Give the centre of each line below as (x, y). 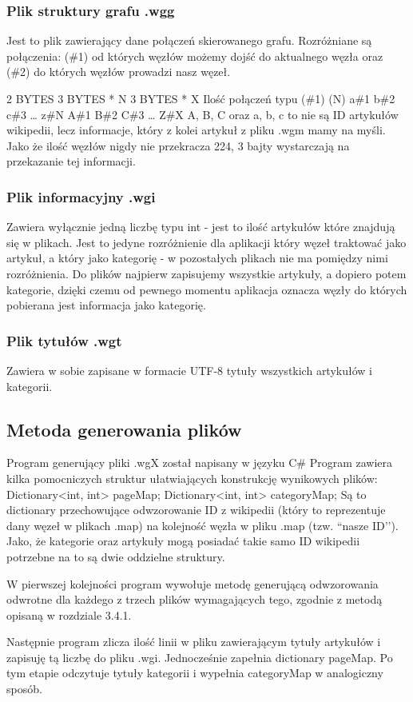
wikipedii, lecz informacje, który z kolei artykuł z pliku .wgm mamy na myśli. (196, 130)
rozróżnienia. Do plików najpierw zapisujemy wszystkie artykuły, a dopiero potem (206, 273)
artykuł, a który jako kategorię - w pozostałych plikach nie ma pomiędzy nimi (197, 258)
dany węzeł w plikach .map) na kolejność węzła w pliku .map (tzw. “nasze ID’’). (203, 525)
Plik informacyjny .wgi (81, 196)
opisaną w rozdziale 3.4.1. (69, 614)
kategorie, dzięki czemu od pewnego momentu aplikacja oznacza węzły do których (207, 289)
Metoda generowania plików (124, 429)
